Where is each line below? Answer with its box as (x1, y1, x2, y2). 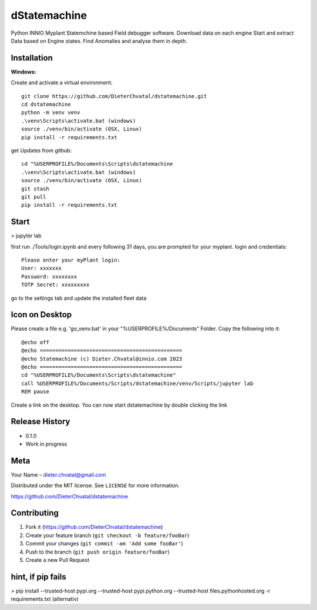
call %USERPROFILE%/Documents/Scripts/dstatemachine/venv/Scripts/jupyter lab (21, 380, 254, 387)
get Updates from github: (11, 147, 72, 154)
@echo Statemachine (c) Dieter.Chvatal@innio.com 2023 (21, 356, 183, 362)
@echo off (21, 338, 49, 346)
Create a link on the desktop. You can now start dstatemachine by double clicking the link (11, 401, 228, 408)
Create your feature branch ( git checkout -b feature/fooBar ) (25, 532, 190, 539)
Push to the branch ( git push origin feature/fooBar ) (25, 548, 170, 555)
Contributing (11, 508, 59, 518)
